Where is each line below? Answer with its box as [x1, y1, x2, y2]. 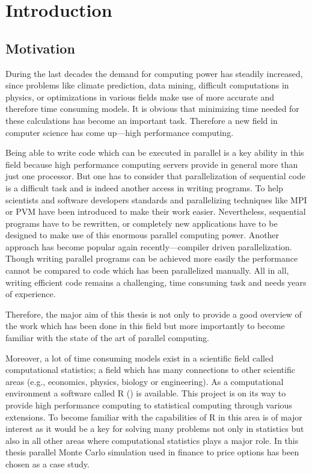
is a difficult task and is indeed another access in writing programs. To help [5, 181, 283, 194]
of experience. [5, 288, 56, 300]
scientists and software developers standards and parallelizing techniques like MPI [5, 193, 307, 206]
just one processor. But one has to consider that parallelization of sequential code [5, 170, 305, 182]
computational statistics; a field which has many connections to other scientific [5, 363, 295, 376]
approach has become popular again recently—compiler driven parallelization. [5, 240, 292, 253]
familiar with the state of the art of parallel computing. [5, 331, 209, 344]
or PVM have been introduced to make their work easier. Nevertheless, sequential [5, 205, 306, 218]
